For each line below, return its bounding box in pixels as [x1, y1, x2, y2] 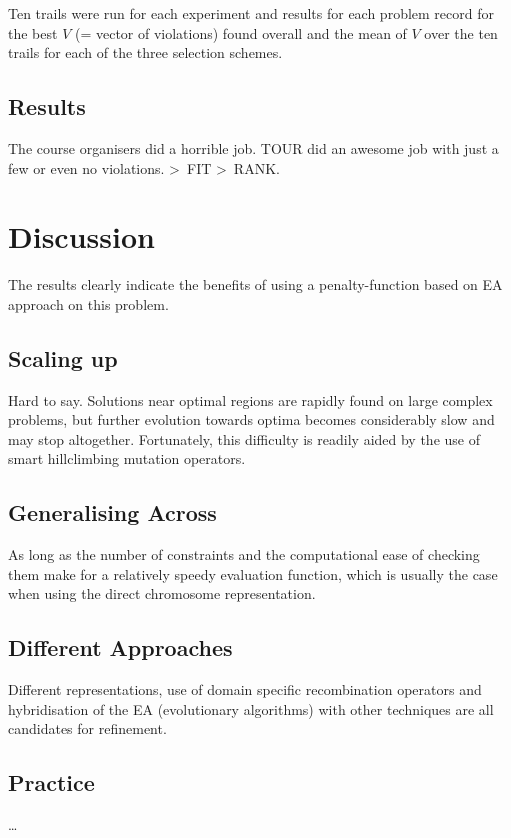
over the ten [424, 22, 498, 43]
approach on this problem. [8, 293, 169, 314]
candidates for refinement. [8, 718, 167, 739]
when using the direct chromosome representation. [8, 583, 316, 604]
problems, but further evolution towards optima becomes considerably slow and [8, 409, 495, 430]
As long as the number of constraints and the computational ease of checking [8, 544, 480, 565]
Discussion [8, 216, 155, 257]
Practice [8, 767, 95, 798]
